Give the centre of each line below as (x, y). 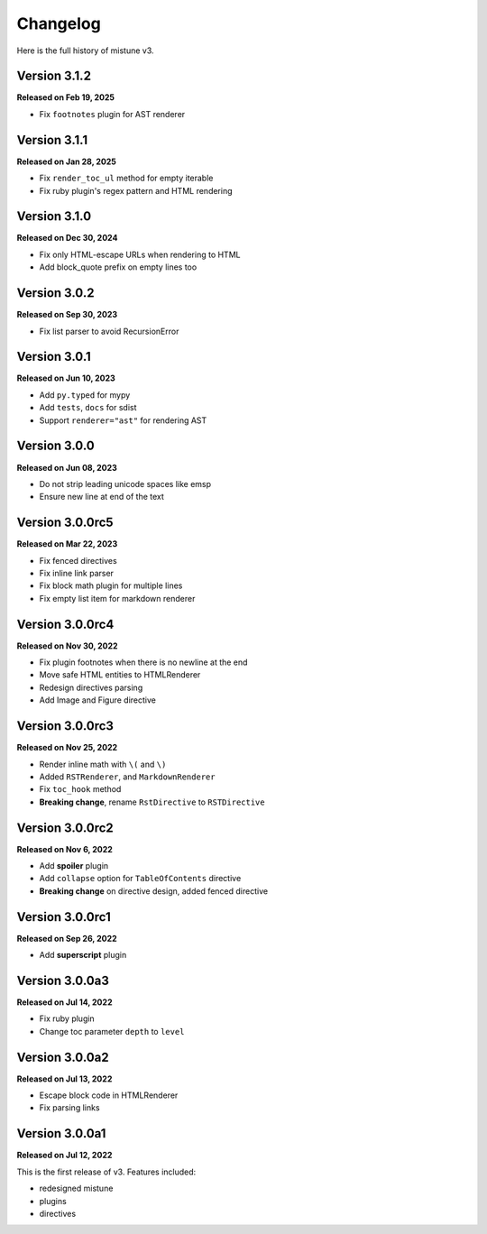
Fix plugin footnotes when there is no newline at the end (143, 662)
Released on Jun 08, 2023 (67, 467)
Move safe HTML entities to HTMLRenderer (120, 675)
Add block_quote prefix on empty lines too (118, 267)
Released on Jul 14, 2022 (64, 1002)
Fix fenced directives (78, 560)
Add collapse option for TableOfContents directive (140, 879)
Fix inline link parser (77, 573)
